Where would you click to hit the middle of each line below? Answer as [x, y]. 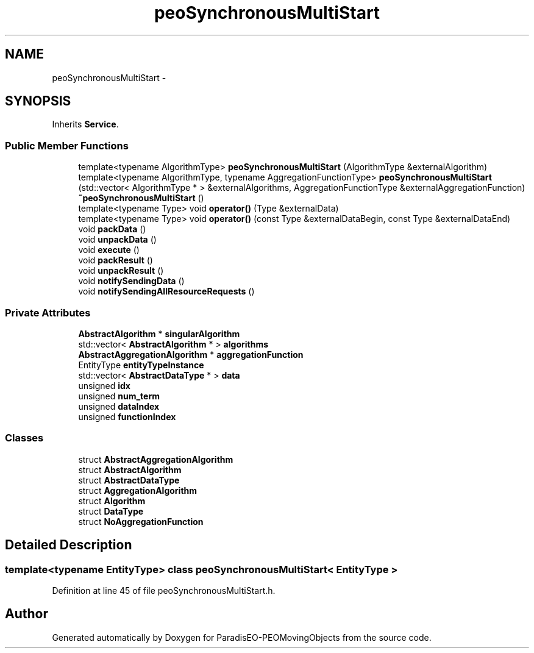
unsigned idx [104, 385]
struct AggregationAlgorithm [138, 490]
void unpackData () [117, 240]
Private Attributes [48, 312]
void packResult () [116, 260]
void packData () [112, 229]
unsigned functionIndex [127, 416]
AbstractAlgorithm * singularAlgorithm [159, 334]
